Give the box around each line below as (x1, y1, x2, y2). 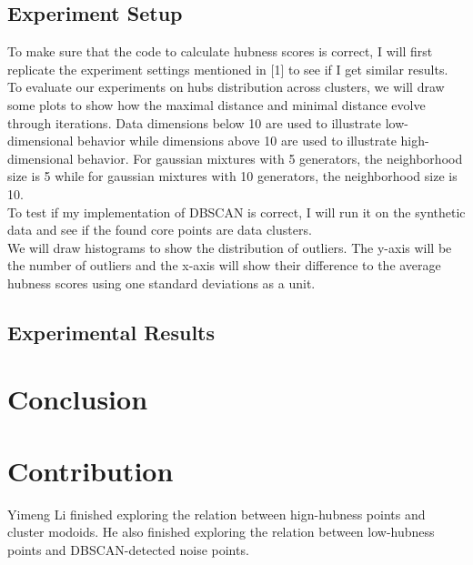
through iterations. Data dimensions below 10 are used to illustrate (7, 113, 382, 132)
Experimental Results (7, 318, 215, 346)
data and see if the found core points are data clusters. (7, 220, 312, 239)
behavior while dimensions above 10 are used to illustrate (77, 131, 397, 150)
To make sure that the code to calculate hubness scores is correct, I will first (7, 42, 433, 61)
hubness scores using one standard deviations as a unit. (7, 273, 316, 292)
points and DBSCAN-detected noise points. (7, 540, 249, 559)
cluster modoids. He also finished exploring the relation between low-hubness (7, 522, 435, 541)
